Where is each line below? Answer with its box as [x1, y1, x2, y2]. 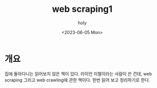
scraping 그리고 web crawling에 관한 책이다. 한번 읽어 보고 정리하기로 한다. [4, 77, 151, 83]
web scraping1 [52, 3, 113, 15]
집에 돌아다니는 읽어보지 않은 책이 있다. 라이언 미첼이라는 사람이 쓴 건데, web [4, 71, 152, 77]
